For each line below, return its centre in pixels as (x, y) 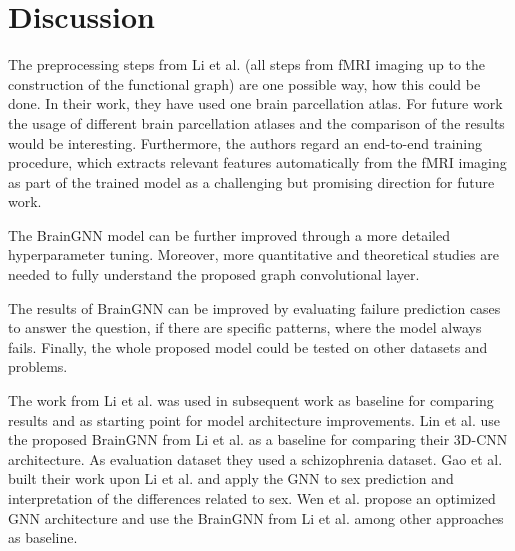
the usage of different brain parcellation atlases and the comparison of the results (256, 122)
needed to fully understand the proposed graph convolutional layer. (214, 274)
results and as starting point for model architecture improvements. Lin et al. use (254, 419)
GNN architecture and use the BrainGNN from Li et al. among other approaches (256, 517)
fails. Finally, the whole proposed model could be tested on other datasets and (248, 346)
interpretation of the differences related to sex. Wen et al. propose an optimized (252, 498)
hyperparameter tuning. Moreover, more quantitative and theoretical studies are (253, 254)
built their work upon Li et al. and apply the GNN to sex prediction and (231, 478)
